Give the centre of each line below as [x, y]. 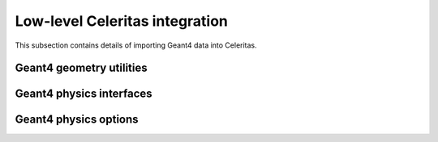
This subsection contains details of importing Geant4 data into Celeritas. [136, 45]
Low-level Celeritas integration [122, 21]
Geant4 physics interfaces [84, 94]
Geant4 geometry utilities [81, 68]
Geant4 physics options [77, 120]
